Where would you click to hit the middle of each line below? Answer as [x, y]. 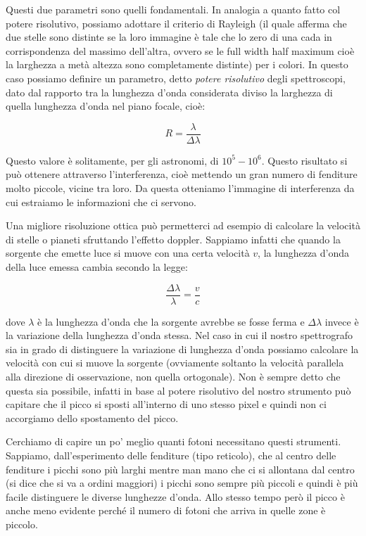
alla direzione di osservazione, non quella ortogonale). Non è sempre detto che [173, 376]
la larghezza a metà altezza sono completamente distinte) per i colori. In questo [177, 64]
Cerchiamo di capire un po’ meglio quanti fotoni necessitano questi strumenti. [173, 441]
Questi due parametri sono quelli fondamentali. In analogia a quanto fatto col [173, 9]
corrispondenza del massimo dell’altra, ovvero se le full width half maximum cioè [180, 50]
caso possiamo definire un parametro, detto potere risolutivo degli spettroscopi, [176, 78]
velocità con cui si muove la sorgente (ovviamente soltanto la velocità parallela [175, 363]
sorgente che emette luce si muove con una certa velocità [128, 253]
